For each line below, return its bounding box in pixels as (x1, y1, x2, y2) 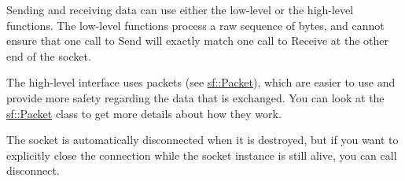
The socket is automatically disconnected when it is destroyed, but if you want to (6, 131, 399, 148)
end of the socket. (6, 47, 91, 64)
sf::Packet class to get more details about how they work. (6, 105, 282, 121)
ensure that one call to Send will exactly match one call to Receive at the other (6, 32, 389, 49)
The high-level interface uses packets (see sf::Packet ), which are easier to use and (6, 74, 396, 90)
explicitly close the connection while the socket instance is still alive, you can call (6, 146, 397, 163)
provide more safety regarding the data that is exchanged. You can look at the (6, 89, 385, 105)
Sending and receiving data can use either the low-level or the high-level (6, 2, 354, 17)
